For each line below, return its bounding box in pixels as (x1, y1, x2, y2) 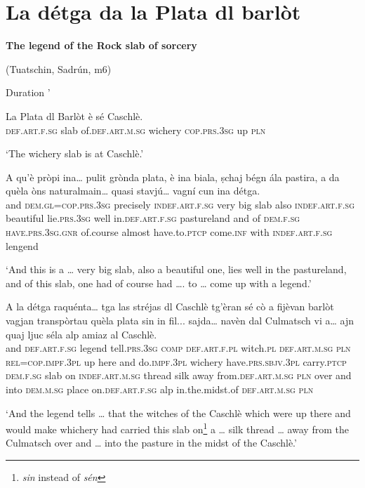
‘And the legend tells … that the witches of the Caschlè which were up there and (6, 405, 351, 420)
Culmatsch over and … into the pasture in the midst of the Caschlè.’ (6, 435, 297, 450)
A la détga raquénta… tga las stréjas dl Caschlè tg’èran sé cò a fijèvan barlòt (6, 299, 334, 314)
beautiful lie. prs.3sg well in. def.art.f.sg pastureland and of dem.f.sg (6, 211, 300, 225)
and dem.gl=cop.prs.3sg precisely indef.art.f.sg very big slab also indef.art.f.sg (6, 197, 355, 211)
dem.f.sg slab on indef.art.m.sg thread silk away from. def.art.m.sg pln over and (6, 368, 352, 383)
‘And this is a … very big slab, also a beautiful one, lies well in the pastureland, (6, 262, 347, 277)
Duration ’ (6, 85, 51, 100)
